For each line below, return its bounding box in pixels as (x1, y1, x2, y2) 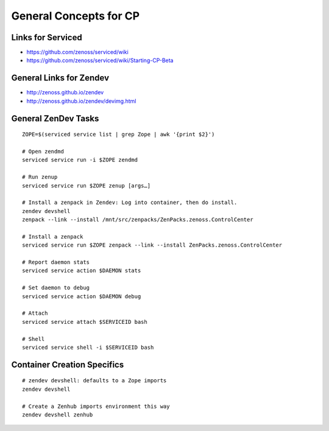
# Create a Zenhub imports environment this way (22, 402, 170, 410)
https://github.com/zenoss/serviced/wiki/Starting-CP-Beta (26, 57, 174, 64)
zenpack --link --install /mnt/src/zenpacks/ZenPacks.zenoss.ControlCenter (22, 216, 253, 223)
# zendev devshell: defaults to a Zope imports (22, 377, 167, 384)
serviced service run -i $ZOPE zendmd (22, 156, 138, 164)
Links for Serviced (11, 32, 82, 43)
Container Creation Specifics (11, 359, 124, 370)
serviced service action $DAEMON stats (22, 267, 141, 274)
